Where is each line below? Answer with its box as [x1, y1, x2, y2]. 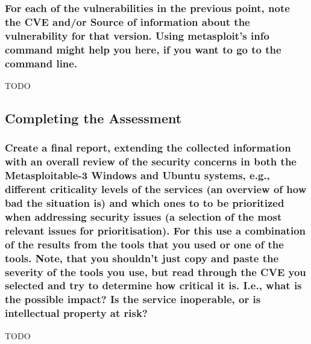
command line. [5, 55, 78, 70]
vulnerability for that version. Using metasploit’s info [5, 28, 269, 43]
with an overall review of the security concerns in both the [5, 154, 297, 169]
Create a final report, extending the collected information [5, 140, 291, 155]
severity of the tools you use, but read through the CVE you [5, 264, 306, 279]
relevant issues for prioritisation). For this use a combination [5, 223, 306, 238]
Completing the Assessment [5, 108, 182, 127]
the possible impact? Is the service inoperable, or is [5, 292, 261, 307]
